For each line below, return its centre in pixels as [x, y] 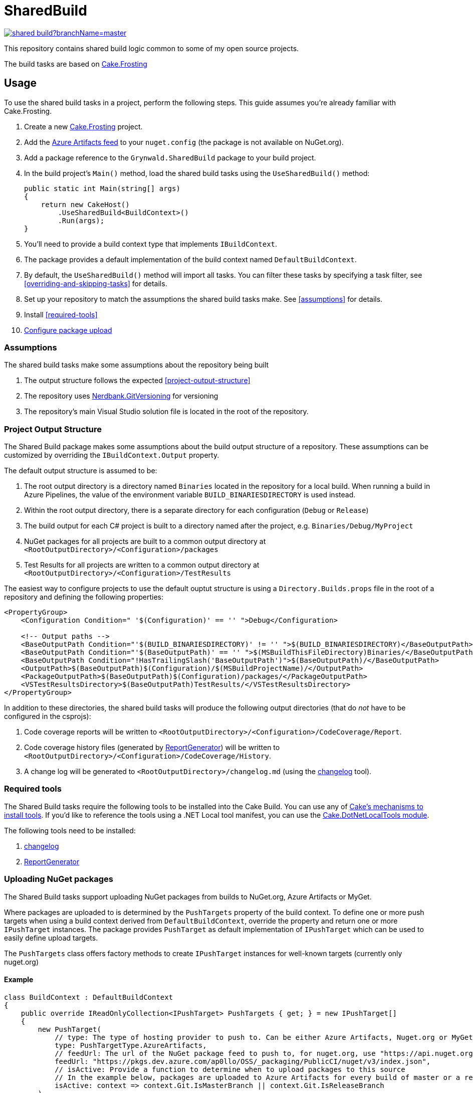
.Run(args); [81, 220]
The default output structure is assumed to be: [81, 471]
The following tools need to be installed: [70, 830]
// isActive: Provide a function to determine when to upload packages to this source [230, 1069]
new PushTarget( [69, 1029]
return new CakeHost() [85, 204]
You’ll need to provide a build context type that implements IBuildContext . [151, 244]
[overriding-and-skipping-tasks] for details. [96, 283]
